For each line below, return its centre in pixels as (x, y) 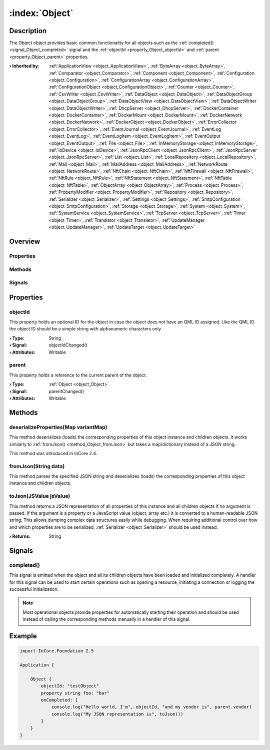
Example (23, 636)
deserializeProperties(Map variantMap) (58, 427)
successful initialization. (34, 589)
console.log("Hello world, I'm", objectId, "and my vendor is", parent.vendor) (151, 707)
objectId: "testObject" (70, 686)
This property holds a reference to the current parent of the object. (78, 375)
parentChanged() (66, 391)
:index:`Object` (41, 13)
